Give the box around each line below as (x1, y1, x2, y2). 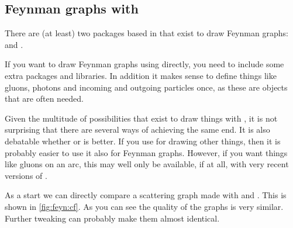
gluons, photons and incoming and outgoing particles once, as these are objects (5, 81, 288, 93)
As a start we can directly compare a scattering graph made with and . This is (5, 189, 287, 201)
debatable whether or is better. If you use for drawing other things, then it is (5, 134, 281, 147)
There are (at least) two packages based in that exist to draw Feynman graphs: (5, 27, 288, 39)
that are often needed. (5, 92, 84, 105)
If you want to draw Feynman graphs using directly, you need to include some (5, 58, 284, 70)
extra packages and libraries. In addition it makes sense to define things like (5, 69, 277, 81)
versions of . (5, 169, 47, 181)
